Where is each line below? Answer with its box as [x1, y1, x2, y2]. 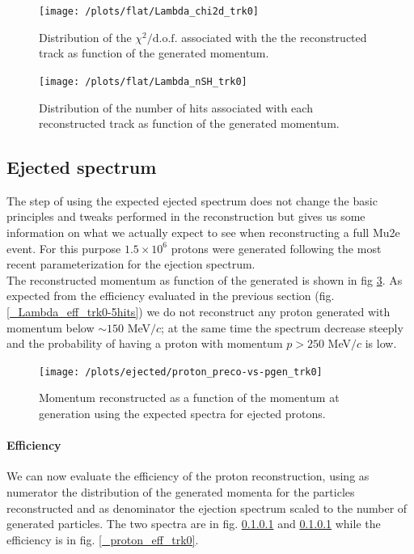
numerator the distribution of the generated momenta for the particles [6, 484, 355, 501]
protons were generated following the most [171, 239, 382, 256]
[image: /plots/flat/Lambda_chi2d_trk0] [39, 6, 260, 17]
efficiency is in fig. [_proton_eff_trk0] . [6, 531, 199, 548]
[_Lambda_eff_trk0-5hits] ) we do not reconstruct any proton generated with [6, 303, 391, 320]
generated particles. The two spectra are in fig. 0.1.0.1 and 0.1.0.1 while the [6, 515, 381, 532]
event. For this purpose [6, 239, 121, 256]
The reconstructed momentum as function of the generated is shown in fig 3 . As [6, 271, 403, 288]
